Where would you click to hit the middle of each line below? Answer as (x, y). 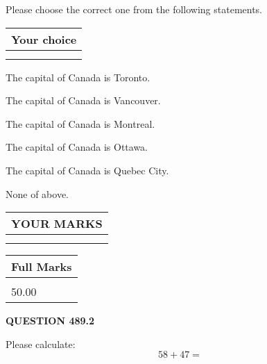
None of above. (37, 193)
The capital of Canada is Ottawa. (77, 147)
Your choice (44, 39)
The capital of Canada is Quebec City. (87, 170)
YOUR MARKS (57, 224)
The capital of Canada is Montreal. (80, 123)
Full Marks (42, 267)
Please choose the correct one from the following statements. (134, 9)
